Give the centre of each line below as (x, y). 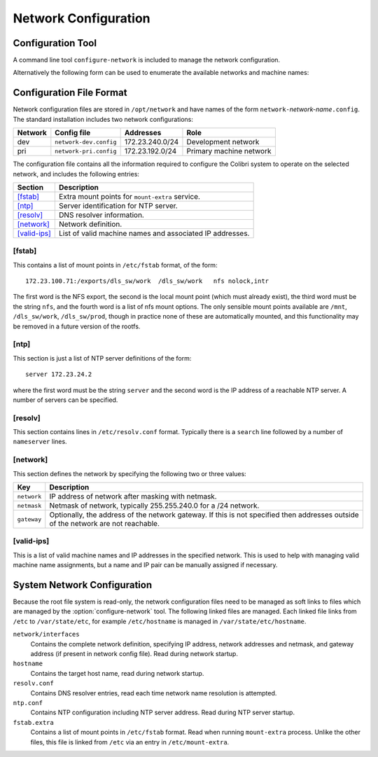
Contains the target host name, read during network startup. (117, 673)
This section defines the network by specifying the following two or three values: (129, 473)
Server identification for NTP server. (118, 205)
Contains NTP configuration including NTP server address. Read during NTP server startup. (163, 713)
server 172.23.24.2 (59, 374)
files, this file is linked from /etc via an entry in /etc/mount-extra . (130, 742)
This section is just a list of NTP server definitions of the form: (102, 358)
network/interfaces (46, 634)
